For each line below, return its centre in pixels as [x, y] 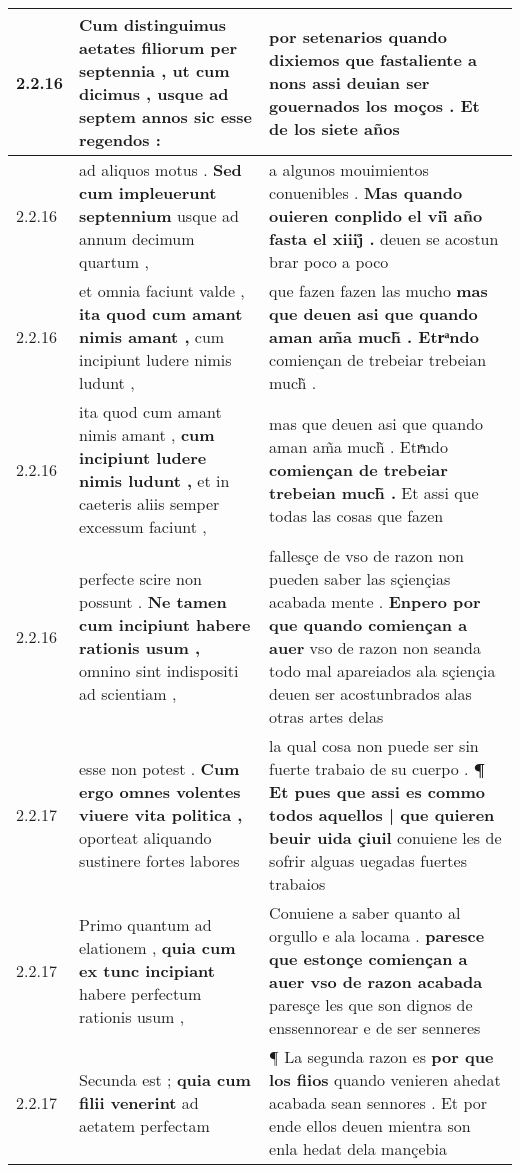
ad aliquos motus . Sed [160, 169]
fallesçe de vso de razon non [366, 555]
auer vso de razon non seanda [375, 647]
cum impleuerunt [148, 192]
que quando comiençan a [368, 624]
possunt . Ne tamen [153, 601]
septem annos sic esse [166, 116]
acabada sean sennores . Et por [378, 1102]
